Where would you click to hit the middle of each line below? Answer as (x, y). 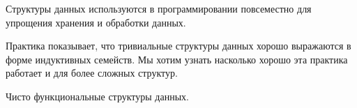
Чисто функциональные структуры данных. (97, 96)
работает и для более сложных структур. (92, 73)
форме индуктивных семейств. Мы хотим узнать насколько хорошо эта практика (177, 59)
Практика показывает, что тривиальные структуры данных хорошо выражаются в (178, 46)
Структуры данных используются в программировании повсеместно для (159, 8)
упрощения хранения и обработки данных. (96, 22)
